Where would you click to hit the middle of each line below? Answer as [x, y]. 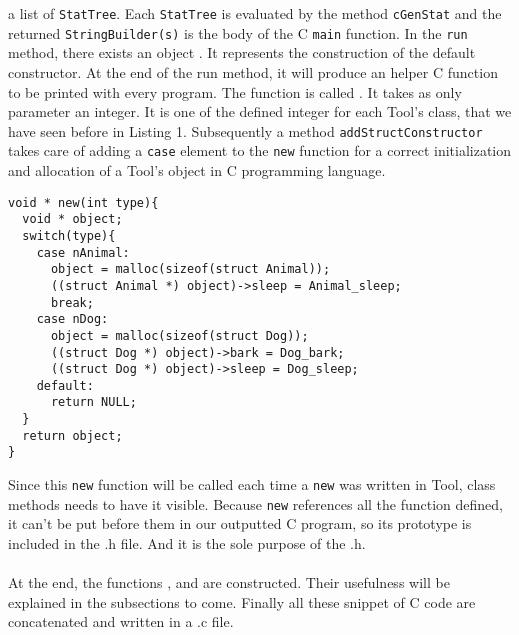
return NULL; [93, 402]
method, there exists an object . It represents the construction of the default [242, 52]
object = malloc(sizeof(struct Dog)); [179, 335]
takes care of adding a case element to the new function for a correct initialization [260, 150]
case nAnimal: [83, 252]
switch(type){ [69, 235]
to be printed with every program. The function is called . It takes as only [235, 91]
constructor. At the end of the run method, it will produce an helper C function [253, 71]
